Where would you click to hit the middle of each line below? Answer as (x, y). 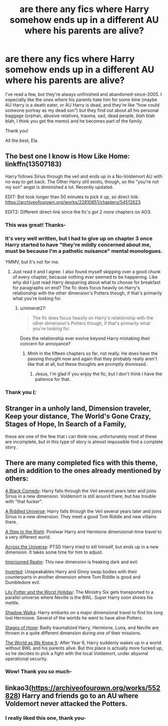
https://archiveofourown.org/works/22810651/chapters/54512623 (73, 202)
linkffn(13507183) (33, 164)
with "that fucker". (24, 501)
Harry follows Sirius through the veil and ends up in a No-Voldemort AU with (84, 176)
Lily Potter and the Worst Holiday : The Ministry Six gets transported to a (79, 592)
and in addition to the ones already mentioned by (83, 471)
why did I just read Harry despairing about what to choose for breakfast (87, 282)
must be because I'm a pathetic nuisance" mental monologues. (84, 251)
